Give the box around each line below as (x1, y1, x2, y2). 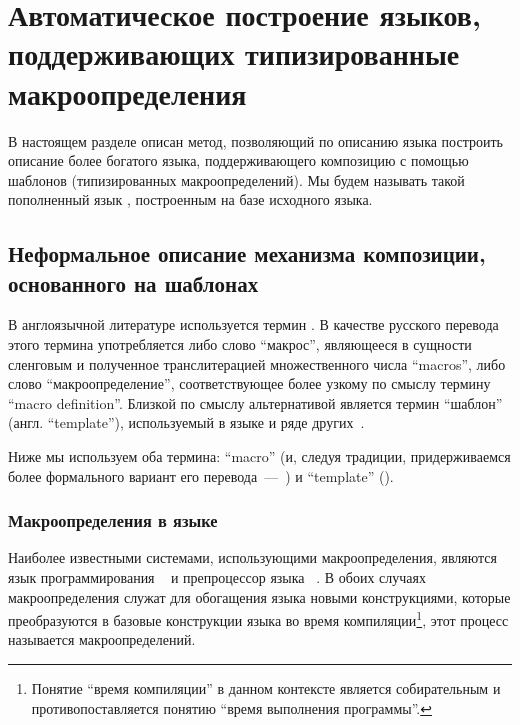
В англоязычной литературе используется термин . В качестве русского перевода (8, 314, 499, 335)
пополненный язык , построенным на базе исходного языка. (8, 189, 373, 210)
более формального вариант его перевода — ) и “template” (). (8, 465, 394, 486)
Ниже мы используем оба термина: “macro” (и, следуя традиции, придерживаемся (8, 446, 511, 467)
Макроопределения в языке (8, 508, 218, 533)
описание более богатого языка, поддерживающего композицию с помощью (8, 150, 469, 171)
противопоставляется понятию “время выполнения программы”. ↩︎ (31, 697, 432, 718)
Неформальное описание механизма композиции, (8, 238, 486, 269)
